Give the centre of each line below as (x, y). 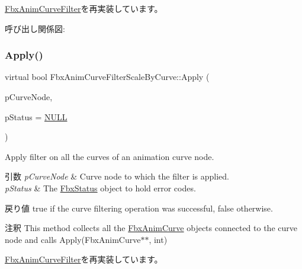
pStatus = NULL (36, 116)
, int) (158, 239)
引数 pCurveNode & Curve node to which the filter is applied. (117, 176)
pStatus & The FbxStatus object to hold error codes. (100, 188)
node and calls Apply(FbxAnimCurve (73, 239)
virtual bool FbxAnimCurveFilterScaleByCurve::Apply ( (107, 77)
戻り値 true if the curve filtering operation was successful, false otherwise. (139, 208)
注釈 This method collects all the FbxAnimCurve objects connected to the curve (151, 228)
